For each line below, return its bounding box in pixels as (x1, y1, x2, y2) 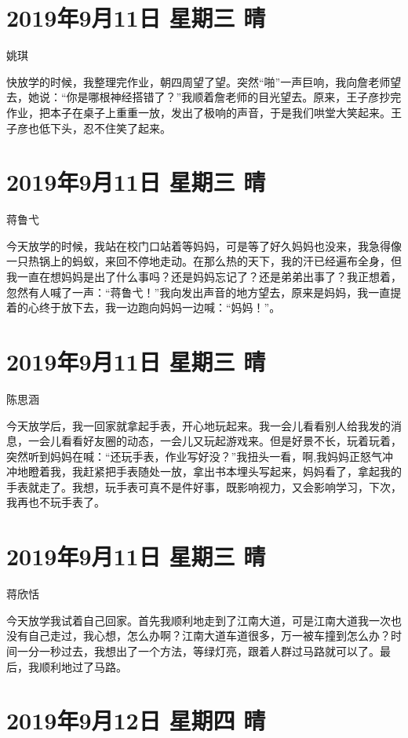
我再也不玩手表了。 (6, 494, 105, 510)
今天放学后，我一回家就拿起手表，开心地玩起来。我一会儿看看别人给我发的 (6, 417, 391, 433)
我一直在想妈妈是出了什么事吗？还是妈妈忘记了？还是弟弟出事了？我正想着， (6, 269, 402, 284)
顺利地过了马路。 (38, 658, 127, 674)
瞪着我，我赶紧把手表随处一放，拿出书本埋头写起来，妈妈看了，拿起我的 (27, 463, 402, 480)
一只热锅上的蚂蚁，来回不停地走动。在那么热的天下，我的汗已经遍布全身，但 (6, 253, 402, 269)
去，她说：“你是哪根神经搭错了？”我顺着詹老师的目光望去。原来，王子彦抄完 (6, 89, 402, 105)
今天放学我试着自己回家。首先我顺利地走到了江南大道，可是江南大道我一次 (6, 612, 391, 628)
